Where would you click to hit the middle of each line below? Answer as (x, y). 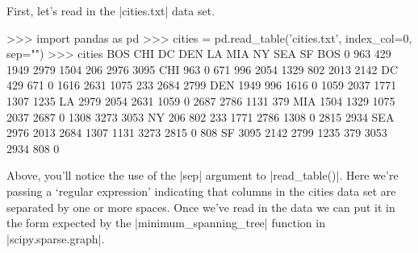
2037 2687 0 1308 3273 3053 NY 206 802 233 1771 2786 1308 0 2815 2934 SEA (201, 116)
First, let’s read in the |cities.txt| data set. (111, 10)
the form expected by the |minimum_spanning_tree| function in (166, 223)
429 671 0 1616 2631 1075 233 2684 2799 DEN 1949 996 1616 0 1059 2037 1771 (202, 85)
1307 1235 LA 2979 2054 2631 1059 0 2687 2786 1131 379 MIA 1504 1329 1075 (201, 100)
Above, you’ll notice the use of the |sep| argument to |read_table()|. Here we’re (203, 175)
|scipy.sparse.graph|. (56, 238)
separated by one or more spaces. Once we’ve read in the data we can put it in (201, 207)
